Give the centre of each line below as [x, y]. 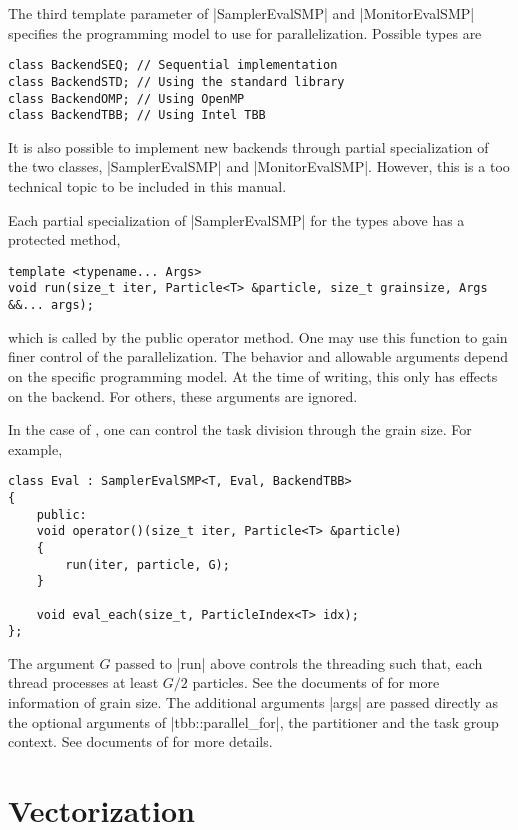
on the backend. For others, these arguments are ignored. [183, 395]
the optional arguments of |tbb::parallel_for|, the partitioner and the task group [253, 721]
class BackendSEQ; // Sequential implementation [173, 65]
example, [35, 448]
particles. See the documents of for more [316, 682]
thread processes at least [83, 682]
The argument [51, 662]
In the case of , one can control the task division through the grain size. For [240, 429]
